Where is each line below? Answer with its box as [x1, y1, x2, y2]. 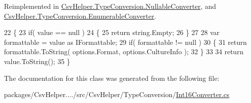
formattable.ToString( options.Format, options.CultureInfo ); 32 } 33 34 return [4, 46, 244, 57]
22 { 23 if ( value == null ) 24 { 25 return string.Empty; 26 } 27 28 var [4, 27, 220, 37]
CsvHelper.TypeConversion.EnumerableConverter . [4, 10, 156, 21]
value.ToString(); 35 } [4, 56, 70, 66]
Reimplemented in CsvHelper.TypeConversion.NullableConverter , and [4, 1, 216, 11]
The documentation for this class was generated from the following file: [4, 72, 219, 83]
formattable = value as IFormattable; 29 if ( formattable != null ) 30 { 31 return [4, 36, 247, 47]
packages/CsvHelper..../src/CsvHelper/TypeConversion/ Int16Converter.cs [4, 89, 230, 100]
